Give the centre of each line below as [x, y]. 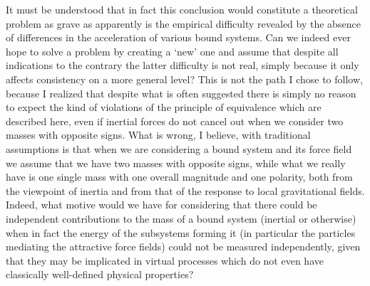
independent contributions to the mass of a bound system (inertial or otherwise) [181, 218]
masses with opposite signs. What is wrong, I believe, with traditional [158, 135]
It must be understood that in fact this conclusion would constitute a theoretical [182, 9]
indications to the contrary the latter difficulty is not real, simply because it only [183, 65]
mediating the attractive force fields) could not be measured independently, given [183, 247]
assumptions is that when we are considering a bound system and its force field [179, 148]
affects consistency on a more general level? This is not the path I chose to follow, [184, 79]
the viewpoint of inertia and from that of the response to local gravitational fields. [185, 190]
